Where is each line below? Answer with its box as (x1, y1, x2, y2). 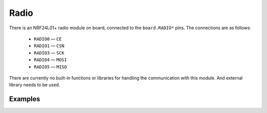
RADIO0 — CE (34, 36, 62, 42)
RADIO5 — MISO (34, 63, 67, 69)
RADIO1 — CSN (34, 43, 64, 49)
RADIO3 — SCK (34, 50, 64, 56)
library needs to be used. (9, 82, 60, 88)
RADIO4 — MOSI (34, 57, 67, 63)
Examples (9, 95, 41, 104)
